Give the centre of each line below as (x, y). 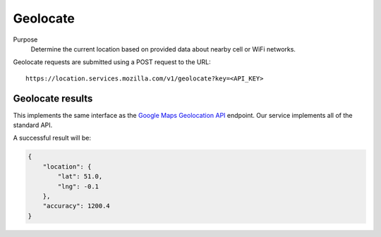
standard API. (33, 125)
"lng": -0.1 (78, 186)
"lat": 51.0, (80, 177)
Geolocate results (53, 98)
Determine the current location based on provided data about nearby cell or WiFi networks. (163, 49)
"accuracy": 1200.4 (77, 206)
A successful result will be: (52, 138)
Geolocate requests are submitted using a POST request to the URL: (112, 62)
